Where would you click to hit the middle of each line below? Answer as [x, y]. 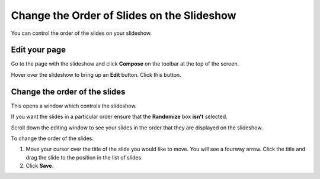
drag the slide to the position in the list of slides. [84, 157]
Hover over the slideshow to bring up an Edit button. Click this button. [96, 74]
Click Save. [40, 166]
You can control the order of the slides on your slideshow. [81, 33]
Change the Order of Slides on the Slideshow [124, 15]
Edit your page [39, 50]
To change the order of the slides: [52, 138]
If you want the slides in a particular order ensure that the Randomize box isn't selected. [119, 117]
